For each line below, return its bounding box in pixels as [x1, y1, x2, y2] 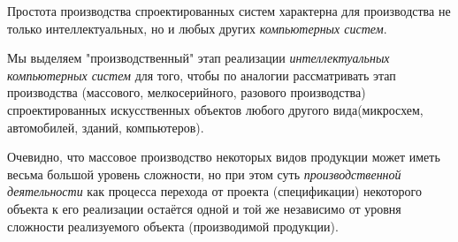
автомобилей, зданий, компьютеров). [7, 117, 204, 136]
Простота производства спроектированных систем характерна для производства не [7, 2, 451, 19]
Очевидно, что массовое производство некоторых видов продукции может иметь [7, 147, 440, 166]
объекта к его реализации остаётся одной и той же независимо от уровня [7, 199, 401, 217]
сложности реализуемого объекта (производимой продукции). [7, 216, 339, 235]
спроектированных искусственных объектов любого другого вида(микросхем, [7, 100, 424, 118]
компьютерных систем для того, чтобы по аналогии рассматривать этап [7, 65, 396, 84]
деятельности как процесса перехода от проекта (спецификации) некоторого [7, 182, 422, 200]
